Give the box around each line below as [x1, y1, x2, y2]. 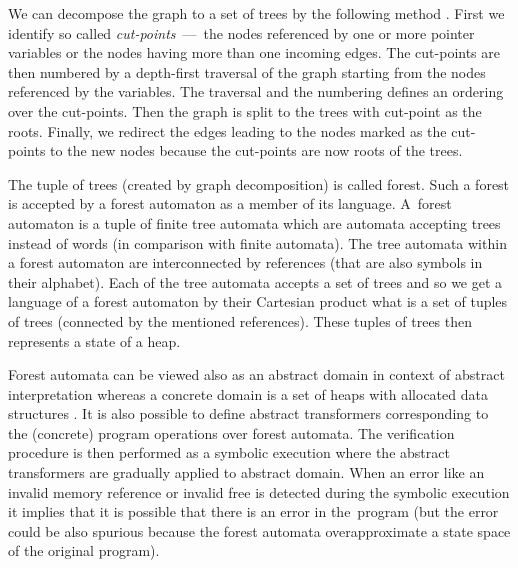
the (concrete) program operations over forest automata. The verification [8, 422, 455, 443]
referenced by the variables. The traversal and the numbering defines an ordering [8, 81, 504, 102]
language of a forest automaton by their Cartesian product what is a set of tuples [8, 291, 508, 312]
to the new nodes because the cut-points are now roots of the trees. [50, 140, 463, 161]
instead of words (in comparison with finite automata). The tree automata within [8, 232, 507, 253]
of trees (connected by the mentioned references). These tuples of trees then [8, 310, 473, 331]
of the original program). [8, 540, 160, 561]
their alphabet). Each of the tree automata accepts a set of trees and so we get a [8, 271, 503, 292]
